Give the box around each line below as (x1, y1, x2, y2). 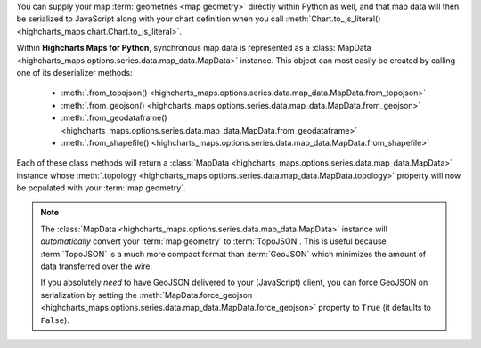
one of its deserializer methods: (16, 67, 133, 77)
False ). (40, 314, 70, 325)
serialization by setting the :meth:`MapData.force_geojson (40, 289, 253, 300)
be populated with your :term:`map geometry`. (16, 182, 186, 193)
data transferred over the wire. (40, 261, 153, 271)
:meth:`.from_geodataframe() (61, 112, 168, 124)
